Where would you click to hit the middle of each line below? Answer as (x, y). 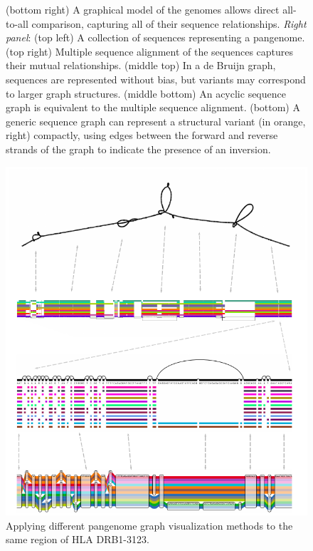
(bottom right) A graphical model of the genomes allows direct (143, 9)
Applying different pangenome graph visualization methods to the (149, 525)
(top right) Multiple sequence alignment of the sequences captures (150, 51)
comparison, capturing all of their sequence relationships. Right (169, 23)
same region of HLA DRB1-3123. (78, 539)
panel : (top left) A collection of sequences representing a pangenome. (155, 37)
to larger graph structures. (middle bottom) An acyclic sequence (146, 93)
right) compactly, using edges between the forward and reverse (142, 135)
